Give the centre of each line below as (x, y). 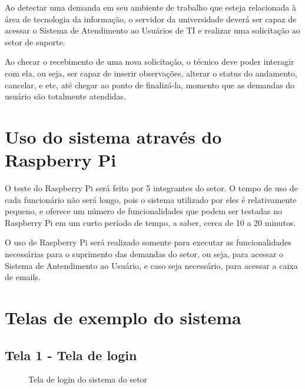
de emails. (23, 277)
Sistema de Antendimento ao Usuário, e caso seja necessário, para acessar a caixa (151, 265)
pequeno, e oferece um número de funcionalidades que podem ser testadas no (143, 211)
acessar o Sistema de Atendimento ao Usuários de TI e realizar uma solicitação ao (152, 30)
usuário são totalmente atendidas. (65, 96)
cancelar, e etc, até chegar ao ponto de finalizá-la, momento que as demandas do (150, 84)
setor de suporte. (35, 41)
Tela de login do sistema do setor (88, 379)
